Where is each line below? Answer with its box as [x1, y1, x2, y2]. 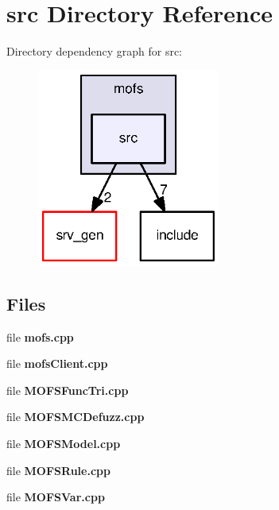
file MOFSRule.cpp [6, 462, 110, 478]
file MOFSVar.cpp [6, 489, 105, 505]
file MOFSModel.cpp [6, 435, 121, 451]
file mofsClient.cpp [6, 355, 108, 372]
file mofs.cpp [6, 328, 74, 345]
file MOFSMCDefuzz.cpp [6, 408, 145, 425]
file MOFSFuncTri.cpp [6, 381, 129, 398]
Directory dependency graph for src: [6, 43, 182, 60]
